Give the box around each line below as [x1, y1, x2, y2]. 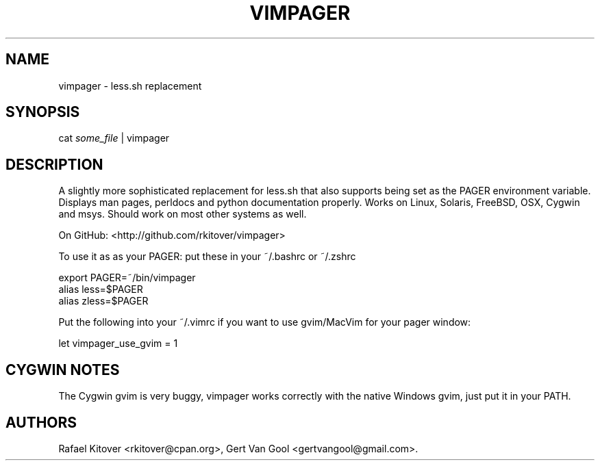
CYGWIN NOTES [5, 361, 120, 378]
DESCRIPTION [5, 155, 103, 173]
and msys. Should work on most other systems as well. [58, 208, 307, 220]
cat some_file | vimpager [58, 132, 170, 144]
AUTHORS [5, 413, 77, 431]
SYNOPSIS [5, 103, 80, 121]
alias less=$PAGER [58, 283, 143, 296]
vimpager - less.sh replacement [58, 79, 202, 92]
